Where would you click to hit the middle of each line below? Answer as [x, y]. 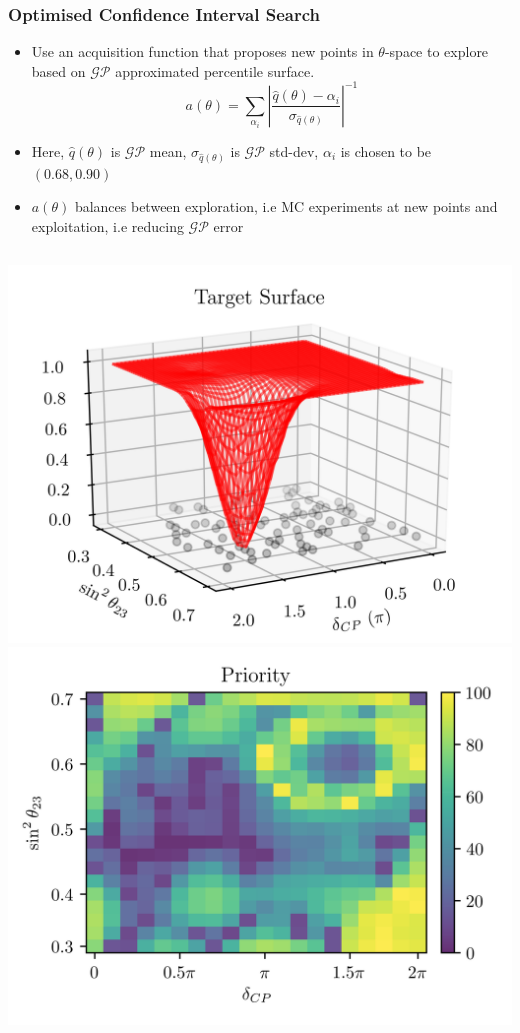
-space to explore [436, 51]
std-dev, [294, 150]
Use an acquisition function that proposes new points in [202, 51]
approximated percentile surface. [215, 70]
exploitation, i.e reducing [107, 225]
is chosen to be [386, 150]
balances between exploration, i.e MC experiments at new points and [286, 206]
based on [58, 70]
